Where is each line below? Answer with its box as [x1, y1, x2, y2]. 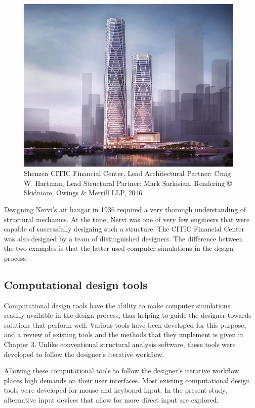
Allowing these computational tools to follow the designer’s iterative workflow [4, 365, 239, 376]
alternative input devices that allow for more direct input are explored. [4, 395, 219, 405]
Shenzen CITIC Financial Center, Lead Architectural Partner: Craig [24, 168, 231, 178]
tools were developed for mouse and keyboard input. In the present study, [4, 385, 227, 395]
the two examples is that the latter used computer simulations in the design [4, 243, 234, 253]
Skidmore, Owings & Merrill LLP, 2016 [24, 187, 142, 198]
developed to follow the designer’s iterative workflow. [4, 349, 164, 359]
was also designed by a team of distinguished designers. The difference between [4, 233, 243, 243]
